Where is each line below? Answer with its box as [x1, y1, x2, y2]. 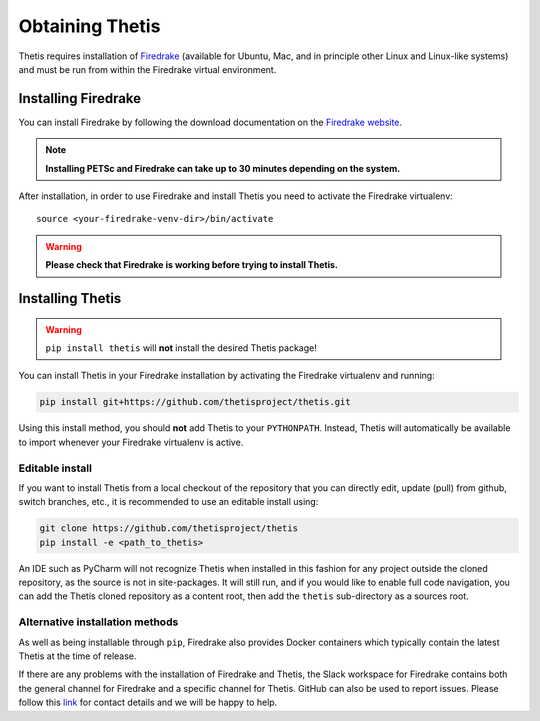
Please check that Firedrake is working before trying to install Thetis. [45, 259, 339, 271]
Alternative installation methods [18, 615, 179, 629]
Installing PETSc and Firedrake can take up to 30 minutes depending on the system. [45, 162, 401, 174]
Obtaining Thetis [18, 15, 161, 37]
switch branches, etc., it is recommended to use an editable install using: [18, 496, 319, 508]
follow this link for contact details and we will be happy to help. [18, 696, 278, 709]
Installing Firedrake [18, 90, 142, 107]
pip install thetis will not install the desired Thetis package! [45, 341, 317, 354]
